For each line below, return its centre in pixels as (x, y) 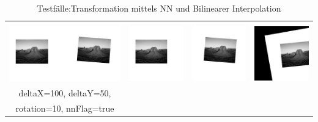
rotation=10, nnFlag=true (65, 108)
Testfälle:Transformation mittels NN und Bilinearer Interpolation (159, 8)
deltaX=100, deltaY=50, (65, 92)
